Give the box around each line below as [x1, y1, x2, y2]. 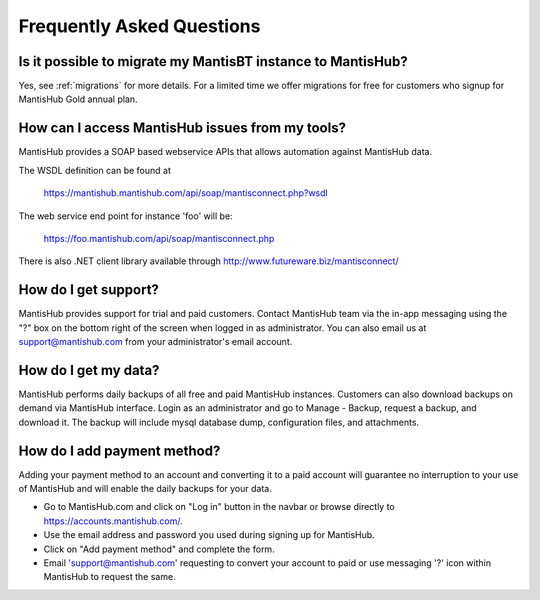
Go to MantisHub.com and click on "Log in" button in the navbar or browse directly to [43, 501, 395, 513]
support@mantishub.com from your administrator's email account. [18, 336, 293, 347]
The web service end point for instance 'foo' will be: [18, 210, 234, 222]
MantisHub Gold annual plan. [18, 93, 139, 105]
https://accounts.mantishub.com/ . [43, 515, 184, 527]
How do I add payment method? [18, 442, 221, 459]
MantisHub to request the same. [43, 571, 176, 583]
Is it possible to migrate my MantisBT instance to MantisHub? [18, 53, 409, 70]
